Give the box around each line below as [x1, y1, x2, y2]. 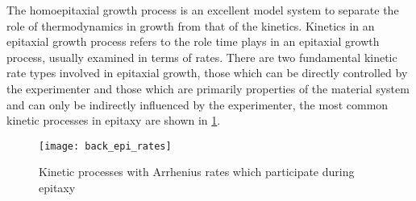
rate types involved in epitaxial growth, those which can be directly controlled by [6, 64, 408, 81]
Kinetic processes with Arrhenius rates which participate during [39, 163, 355, 180]
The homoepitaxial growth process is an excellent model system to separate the [6, 2, 399, 18]
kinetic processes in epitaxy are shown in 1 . [6, 112, 221, 129]
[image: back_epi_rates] [39, 140, 172, 152]
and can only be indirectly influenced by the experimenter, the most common [6, 96, 389, 113]
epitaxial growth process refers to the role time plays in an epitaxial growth [6, 33, 380, 50]
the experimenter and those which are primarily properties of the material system [6, 80, 410, 96]
